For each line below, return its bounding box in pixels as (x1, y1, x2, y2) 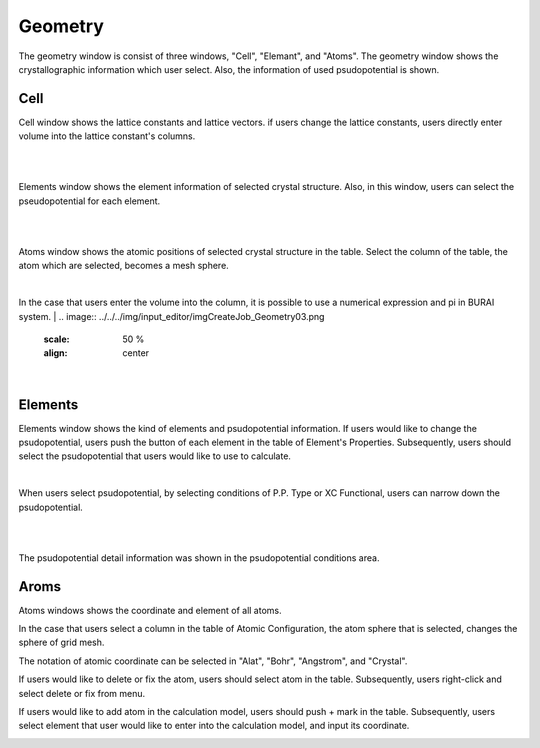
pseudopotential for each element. (18, 195, 161, 207)
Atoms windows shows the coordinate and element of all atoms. (18, 604, 282, 616)
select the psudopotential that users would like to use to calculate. (18, 450, 292, 462)
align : (43, 347, 68, 359)
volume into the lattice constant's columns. (18, 130, 196, 142)
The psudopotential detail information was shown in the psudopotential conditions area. (18, 551, 380, 564)
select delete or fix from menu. (18, 687, 146, 699)
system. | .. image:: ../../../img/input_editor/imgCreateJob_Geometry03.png (18, 310, 325, 322)
